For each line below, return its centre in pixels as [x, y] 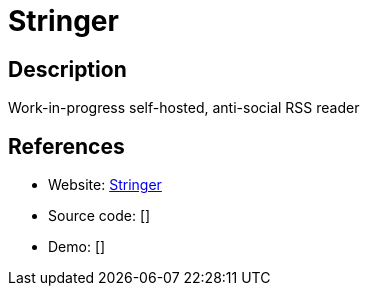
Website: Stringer [105, 185]
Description [67, 69]
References [66, 146]
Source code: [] [99, 216]
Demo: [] [77, 247]
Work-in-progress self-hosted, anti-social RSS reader [184, 108]
